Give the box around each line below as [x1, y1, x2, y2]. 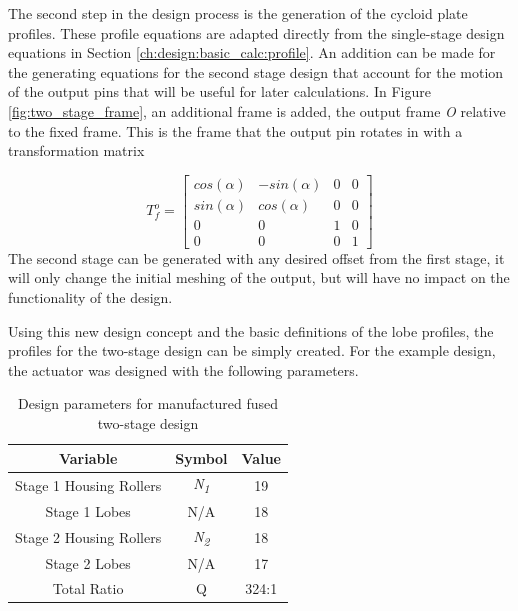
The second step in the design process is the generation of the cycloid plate [8, 3, 468, 23]
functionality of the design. [8, 287, 173, 308]
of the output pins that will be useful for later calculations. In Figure [8, 81, 431, 102]
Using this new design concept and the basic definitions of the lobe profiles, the [8, 320, 494, 341]
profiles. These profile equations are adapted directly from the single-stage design [8, 22, 505, 43]
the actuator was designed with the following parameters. [8, 359, 359, 380]
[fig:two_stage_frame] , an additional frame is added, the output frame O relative [8, 100, 506, 121]
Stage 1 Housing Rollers [15, 474, 162, 495]
